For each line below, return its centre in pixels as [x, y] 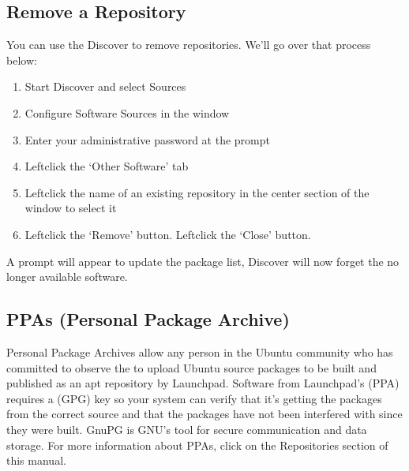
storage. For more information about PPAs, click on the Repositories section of [197, 445]
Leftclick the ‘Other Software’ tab [107, 166]
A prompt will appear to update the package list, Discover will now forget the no [203, 261]
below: [22, 60]
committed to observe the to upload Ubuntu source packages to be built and [191, 367]
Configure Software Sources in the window [127, 112]
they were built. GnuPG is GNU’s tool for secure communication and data [187, 429]
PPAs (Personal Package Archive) [148, 319]
